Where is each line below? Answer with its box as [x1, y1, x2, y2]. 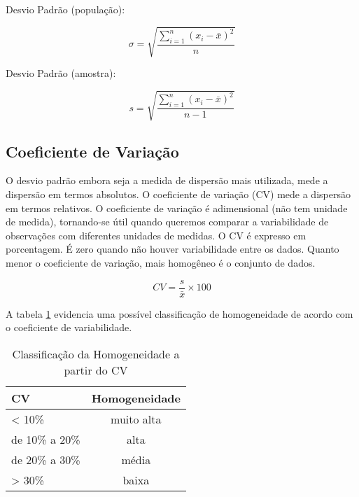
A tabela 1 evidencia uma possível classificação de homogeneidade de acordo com [6, 306, 353, 321]
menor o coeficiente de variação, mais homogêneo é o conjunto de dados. [6, 255, 316, 270]
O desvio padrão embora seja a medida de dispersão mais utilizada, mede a [6, 173, 328, 188]
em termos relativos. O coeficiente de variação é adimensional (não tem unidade [6, 200, 348, 215]
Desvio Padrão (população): [6, 2, 125, 16]
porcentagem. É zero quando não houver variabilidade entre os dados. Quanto [6, 241, 339, 256]
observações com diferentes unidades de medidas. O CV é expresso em [6, 227, 307, 242]
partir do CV [64, 361, 128, 378]
